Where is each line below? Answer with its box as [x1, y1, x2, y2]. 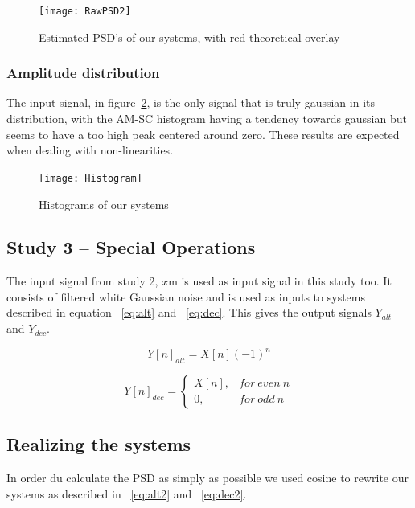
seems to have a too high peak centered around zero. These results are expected [6, 125, 400, 142]
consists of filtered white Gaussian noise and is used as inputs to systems [6, 288, 365, 305]
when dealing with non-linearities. [6, 141, 174, 158]
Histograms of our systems [39, 195, 169, 212]
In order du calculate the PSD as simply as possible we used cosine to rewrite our [6, 469, 409, 486]
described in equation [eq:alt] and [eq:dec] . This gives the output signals [6, 304, 372, 321]
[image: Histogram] [39, 172, 142, 184]
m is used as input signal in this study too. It [168, 272, 392, 289]
